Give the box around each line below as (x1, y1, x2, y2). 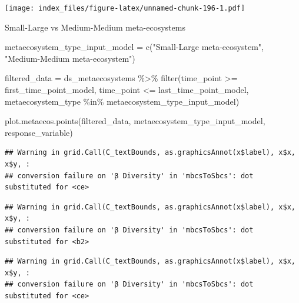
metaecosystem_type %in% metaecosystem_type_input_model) (5, 95, 240, 107)
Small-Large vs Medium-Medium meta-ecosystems (5, 21, 185, 33)
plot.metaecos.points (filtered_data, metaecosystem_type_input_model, (5, 115, 265, 127)
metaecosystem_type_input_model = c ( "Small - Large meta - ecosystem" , (5, 41, 264, 53)
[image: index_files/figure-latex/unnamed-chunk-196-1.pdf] (5, 4, 245, 12)
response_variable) (5, 126, 73, 138)
